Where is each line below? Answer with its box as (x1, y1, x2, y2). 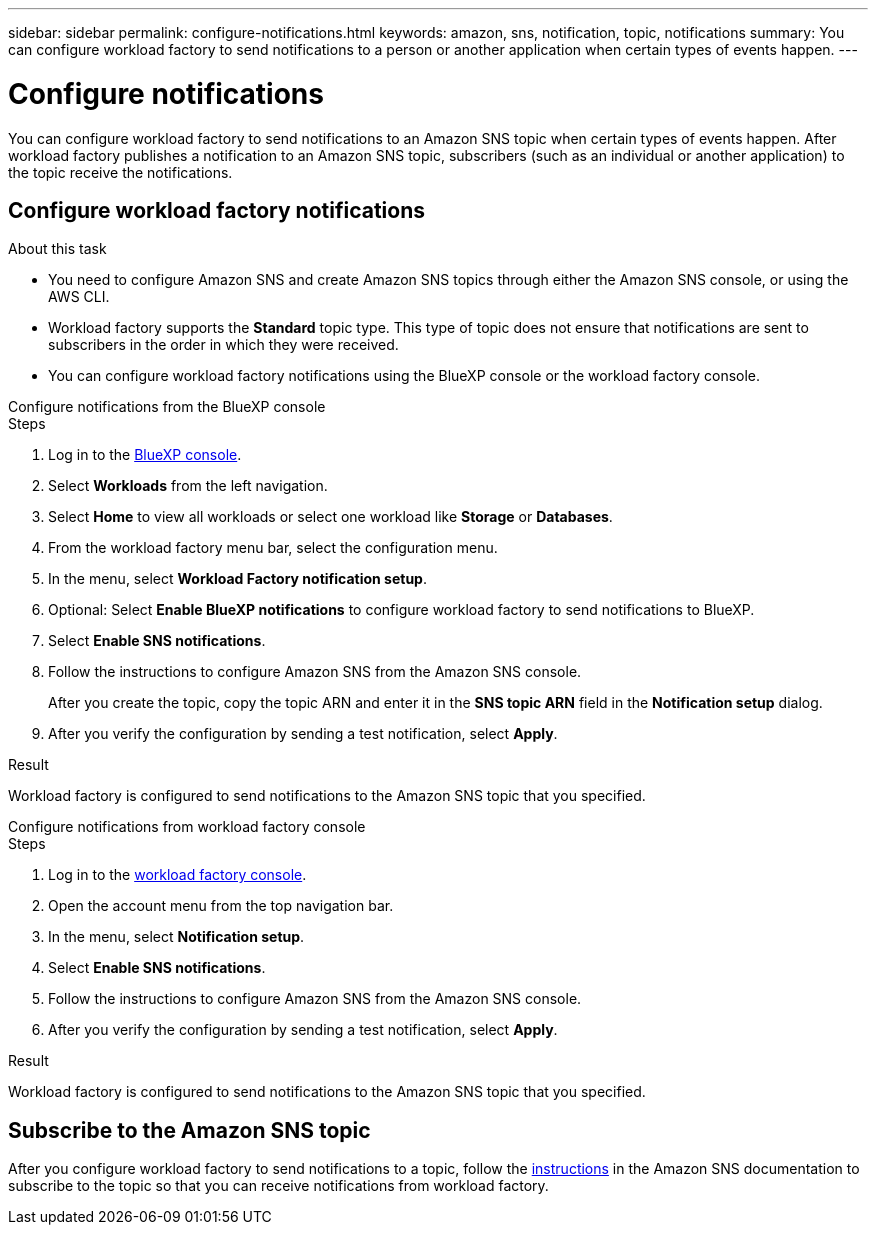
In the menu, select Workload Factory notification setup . (48, 570, 427, 588)
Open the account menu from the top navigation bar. (48, 897, 394, 915)
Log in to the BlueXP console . (48, 446, 242, 464)
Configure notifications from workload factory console (8, 818, 366, 836)
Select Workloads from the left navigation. (48, 477, 328, 495)
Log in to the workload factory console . (48, 866, 307, 884)
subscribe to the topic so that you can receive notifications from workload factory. (8, 1177, 549, 1195)
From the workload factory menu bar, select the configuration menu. (48, 539, 498, 557)
